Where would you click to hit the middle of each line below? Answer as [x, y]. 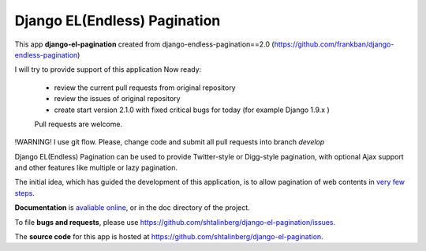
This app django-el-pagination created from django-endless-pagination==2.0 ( [145, 44]
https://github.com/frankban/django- [334, 44]
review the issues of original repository [117, 99]
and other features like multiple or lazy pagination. [96, 168]
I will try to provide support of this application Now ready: [108, 69]
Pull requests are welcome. [78, 124]
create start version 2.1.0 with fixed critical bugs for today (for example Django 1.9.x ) [192, 110]
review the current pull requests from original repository [145, 88]
